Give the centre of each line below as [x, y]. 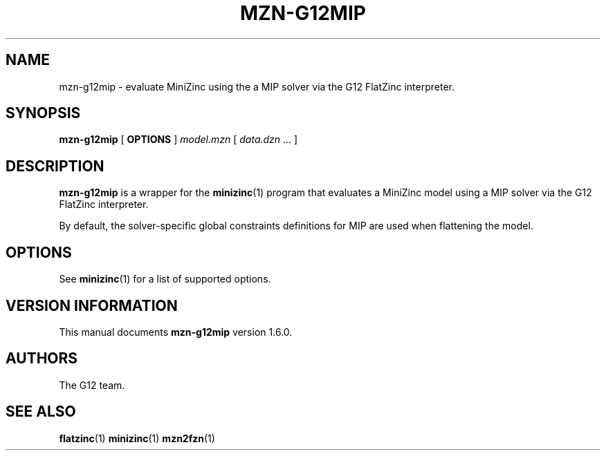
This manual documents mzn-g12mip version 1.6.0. [176, 332]
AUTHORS [42, 359]
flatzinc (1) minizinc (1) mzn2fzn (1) [137, 438]
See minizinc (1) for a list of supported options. [165, 279]
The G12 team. [92, 385]
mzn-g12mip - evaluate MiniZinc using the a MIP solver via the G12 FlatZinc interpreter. [257, 86]
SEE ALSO [41, 412]
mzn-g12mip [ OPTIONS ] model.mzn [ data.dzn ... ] [178, 140]
